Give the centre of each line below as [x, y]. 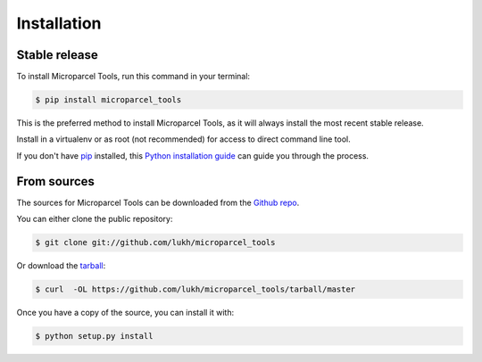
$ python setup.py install [94, 336]
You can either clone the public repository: [95, 219]
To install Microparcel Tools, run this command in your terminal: [133, 77]
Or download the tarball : [61, 266]
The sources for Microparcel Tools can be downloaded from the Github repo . [158, 202]
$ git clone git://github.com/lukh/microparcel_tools [155, 243]
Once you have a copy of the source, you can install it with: [125, 313]
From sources [56, 181]
